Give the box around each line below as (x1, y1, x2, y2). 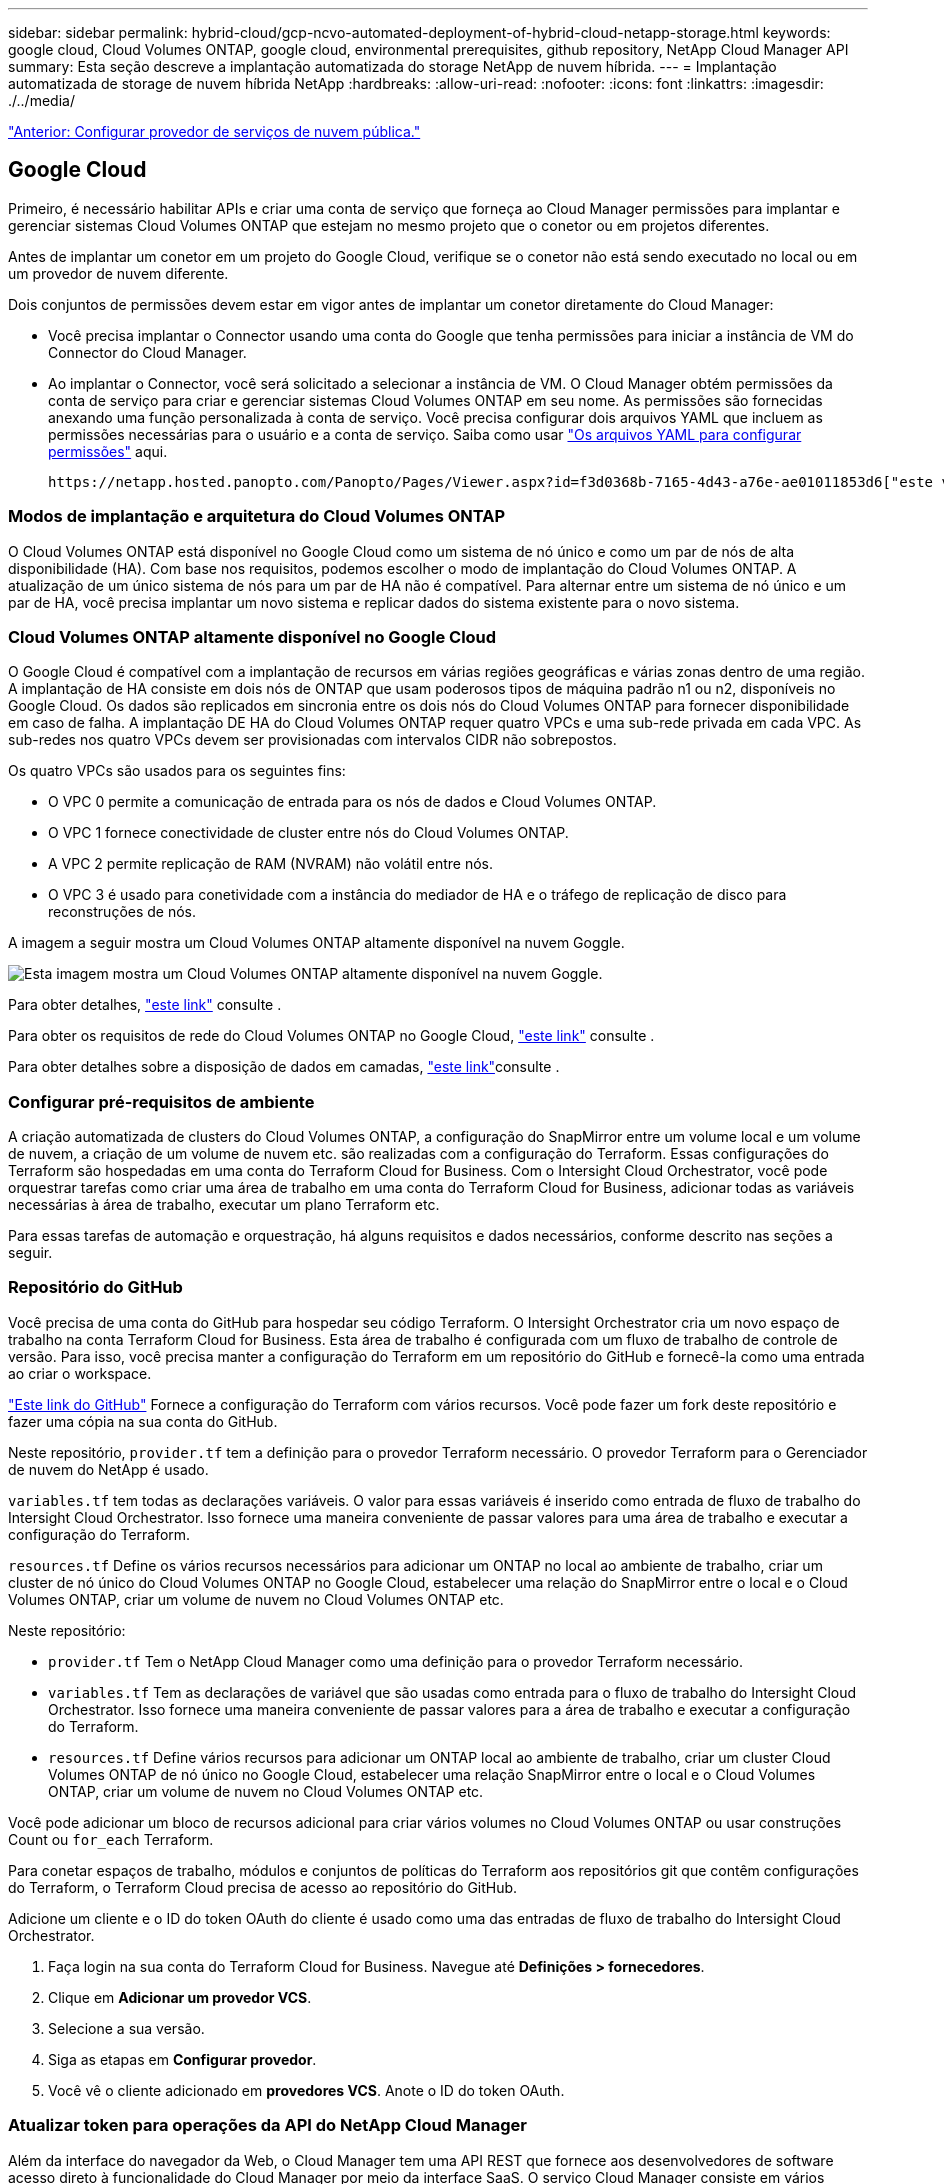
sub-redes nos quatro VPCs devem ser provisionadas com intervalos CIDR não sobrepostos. (8, 731, 617, 749)
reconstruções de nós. (48, 903, 197, 921)
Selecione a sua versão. (48, 2019, 205, 2037)
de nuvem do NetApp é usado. (8, 1460, 209, 1478)
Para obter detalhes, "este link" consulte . (8, 996, 282, 1014)
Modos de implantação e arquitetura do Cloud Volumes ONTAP (8, 506, 506, 527)
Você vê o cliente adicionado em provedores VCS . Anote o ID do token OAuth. (48, 2081, 565, 2099)
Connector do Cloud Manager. (48, 343, 247, 361)
